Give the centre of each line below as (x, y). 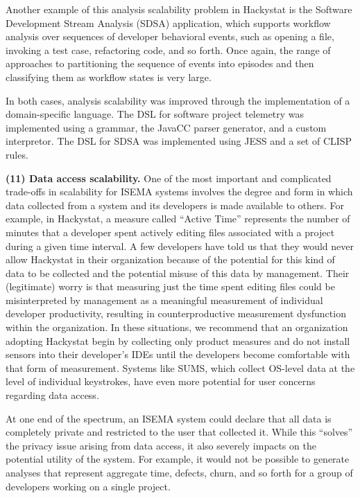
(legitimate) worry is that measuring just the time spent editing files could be (170, 286)
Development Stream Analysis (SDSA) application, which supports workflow (168, 23)
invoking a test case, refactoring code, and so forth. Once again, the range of (168, 50)
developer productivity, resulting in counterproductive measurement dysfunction (176, 313)
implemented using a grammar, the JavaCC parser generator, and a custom (166, 127)
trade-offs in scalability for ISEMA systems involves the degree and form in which (179, 192)
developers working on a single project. (88, 486)
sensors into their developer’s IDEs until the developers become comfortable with (178, 354)
